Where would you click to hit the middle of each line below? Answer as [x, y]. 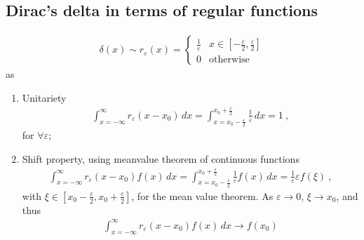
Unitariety [44, 97]
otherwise [229, 59]
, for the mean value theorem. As [202, 195]
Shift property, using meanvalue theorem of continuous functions [161, 158]
